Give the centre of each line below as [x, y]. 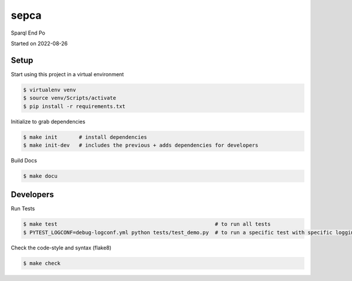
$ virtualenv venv [50, 90]
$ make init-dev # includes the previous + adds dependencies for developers [141, 145]
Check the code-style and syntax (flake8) [61, 248]
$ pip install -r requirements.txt [74, 106]
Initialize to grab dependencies [48, 121]
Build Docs [24, 160]
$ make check [42, 263]
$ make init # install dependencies [85, 137]
